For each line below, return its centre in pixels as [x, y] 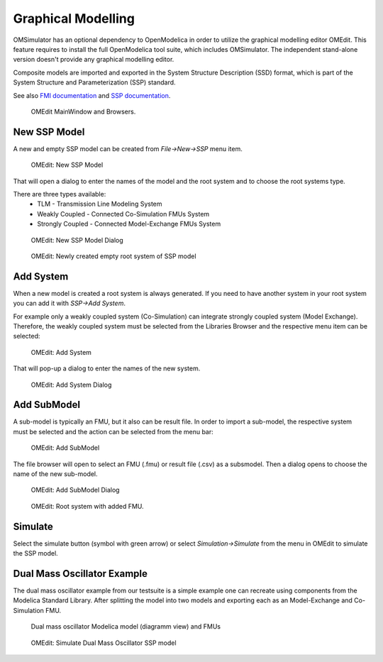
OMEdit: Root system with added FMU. [88, 506]
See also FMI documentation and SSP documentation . [92, 95]
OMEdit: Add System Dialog [71, 385]
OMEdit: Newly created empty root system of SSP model [113, 256]
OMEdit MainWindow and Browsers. [83, 111]
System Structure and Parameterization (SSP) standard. [95, 82]
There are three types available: [60, 194]
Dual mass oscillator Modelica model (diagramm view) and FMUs [126, 627]
